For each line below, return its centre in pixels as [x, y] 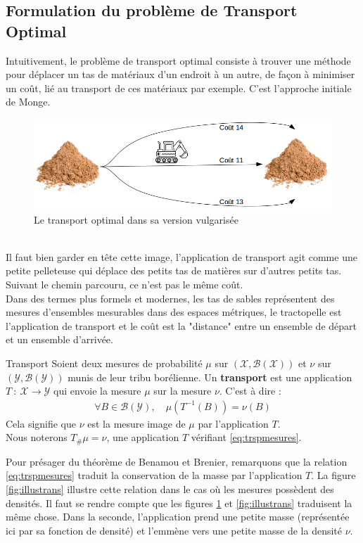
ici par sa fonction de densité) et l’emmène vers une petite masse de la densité [174, 530]
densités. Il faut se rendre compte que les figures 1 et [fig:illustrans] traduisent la [179, 503]
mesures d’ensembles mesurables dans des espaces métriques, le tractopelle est [174, 312]
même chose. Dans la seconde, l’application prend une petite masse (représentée [178, 517]
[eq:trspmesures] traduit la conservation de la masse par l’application [154, 475]
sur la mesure [183, 391]
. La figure [333, 475]
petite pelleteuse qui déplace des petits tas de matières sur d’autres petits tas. [174, 270]
